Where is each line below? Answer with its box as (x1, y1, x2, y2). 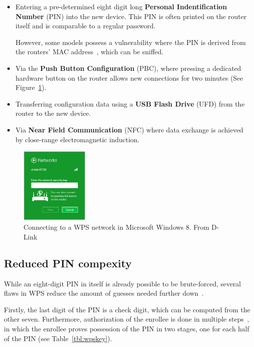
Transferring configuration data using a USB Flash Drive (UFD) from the (15, 98, 245, 108)
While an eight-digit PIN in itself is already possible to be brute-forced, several (4, 278, 241, 288)
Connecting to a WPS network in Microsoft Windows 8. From (23, 222, 209, 232)
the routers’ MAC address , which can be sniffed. (15, 46, 163, 57)
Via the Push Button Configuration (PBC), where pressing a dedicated (15, 63, 241, 73)
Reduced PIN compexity (4, 255, 132, 270)
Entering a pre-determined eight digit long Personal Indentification (15, 1, 227, 11)
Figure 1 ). (15, 82, 46, 92)
